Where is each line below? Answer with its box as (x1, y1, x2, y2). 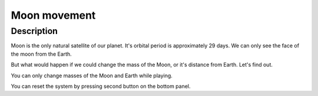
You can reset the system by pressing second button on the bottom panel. (11, 83, 191, 90)
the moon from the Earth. (11, 50, 72, 57)
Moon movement (11, 9, 96, 22)
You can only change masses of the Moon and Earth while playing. (11, 72, 173, 79)
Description (11, 26, 58, 36)
